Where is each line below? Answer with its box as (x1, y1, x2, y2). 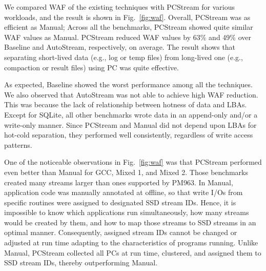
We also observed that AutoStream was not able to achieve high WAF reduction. (4, 89, 258, 100)
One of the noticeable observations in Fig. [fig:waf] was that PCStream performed (4, 157, 262, 167)
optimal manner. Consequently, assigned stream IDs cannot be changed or (4, 227, 237, 238)
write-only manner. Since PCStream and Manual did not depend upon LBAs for (4, 119, 257, 130)
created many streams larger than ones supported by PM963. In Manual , (4, 177, 233, 187)
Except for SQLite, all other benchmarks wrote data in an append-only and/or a (4, 109, 258, 120)
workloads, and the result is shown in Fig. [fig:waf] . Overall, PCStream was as (4, 11, 251, 22)
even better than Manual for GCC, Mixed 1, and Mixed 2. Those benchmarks (4, 166, 248, 177)
